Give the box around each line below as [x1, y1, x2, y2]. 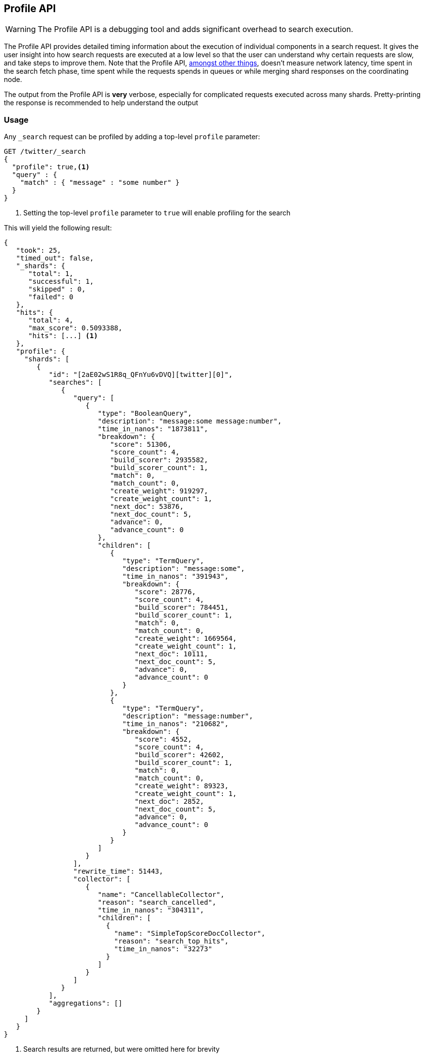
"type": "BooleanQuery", [97, 409, 192, 418]
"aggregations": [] [48, 999, 123, 1008]
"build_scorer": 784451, [134, 603, 229, 612]
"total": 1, [28, 270, 74, 278]
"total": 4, [28, 316, 74, 325]
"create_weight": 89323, [134, 782, 229, 790]
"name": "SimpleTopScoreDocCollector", [114, 929, 266, 938]
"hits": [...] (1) [28, 332, 98, 340]
